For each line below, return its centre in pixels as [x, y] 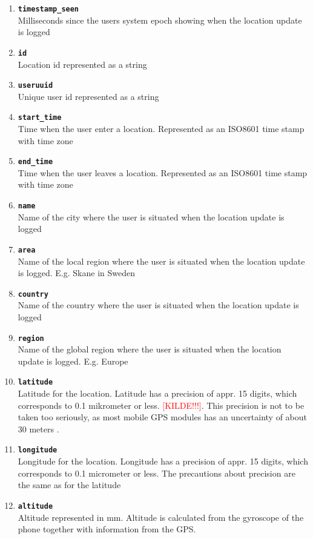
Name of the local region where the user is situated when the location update [161, 261]
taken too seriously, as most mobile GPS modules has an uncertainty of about [163, 417]
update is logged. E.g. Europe [73, 361]
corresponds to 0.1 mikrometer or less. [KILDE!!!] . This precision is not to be [161, 405]
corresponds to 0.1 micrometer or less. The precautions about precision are [156, 473]
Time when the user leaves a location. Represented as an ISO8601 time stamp [163, 172]
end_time [35, 162]
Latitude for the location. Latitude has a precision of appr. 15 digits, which [157, 393]
